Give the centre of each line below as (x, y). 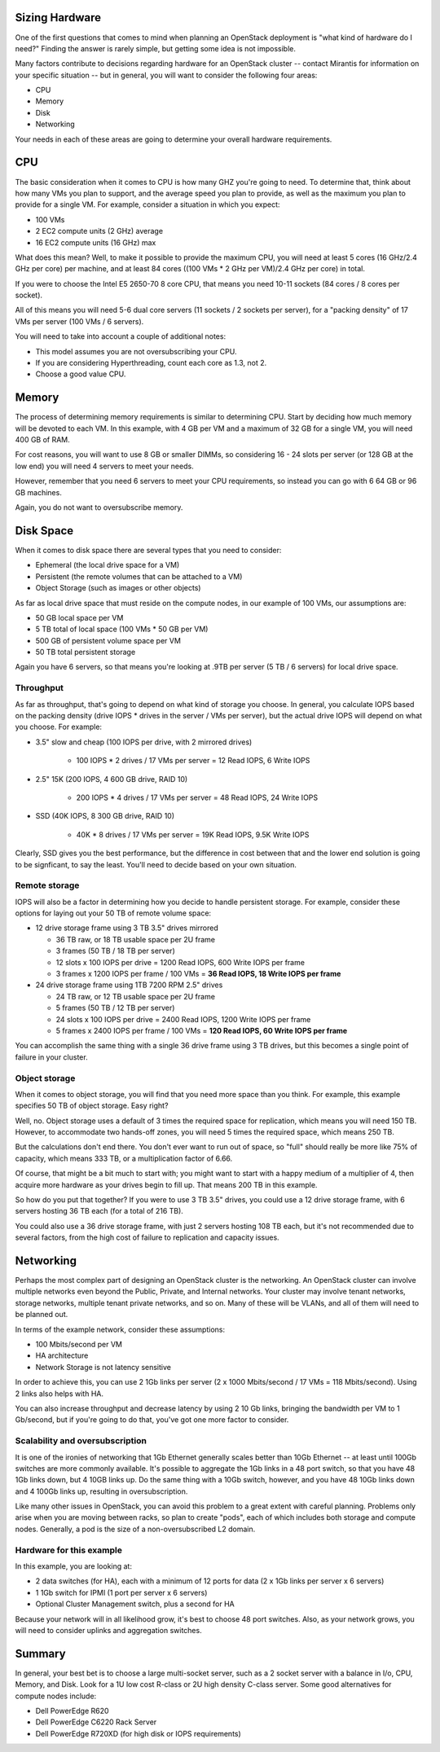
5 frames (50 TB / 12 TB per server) (115, 1008)
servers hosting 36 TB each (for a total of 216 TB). (99, 1211)
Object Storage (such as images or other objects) (118, 588)
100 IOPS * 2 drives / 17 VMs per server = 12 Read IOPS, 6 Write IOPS (193, 761)
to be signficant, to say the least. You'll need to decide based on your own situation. (156, 864)
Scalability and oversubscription (81, 1441)
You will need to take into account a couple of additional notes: (121, 336)
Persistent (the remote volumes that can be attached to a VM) (139, 576)
